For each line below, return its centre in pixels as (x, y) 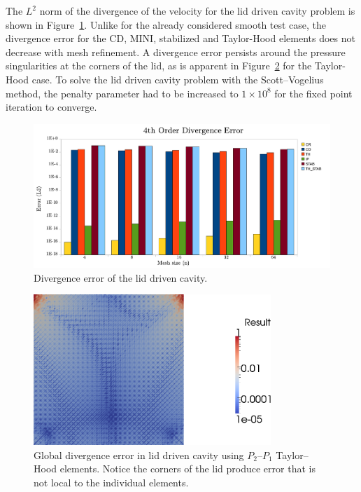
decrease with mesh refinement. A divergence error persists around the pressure (176, 52)
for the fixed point (313, 93)
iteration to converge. (51, 107)
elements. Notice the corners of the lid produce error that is (187, 469)
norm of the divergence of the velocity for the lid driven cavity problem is (197, 11)
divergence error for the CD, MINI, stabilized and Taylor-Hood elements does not (180, 38)
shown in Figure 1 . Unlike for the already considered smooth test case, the (166, 24)
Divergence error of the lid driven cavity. (121, 277)
